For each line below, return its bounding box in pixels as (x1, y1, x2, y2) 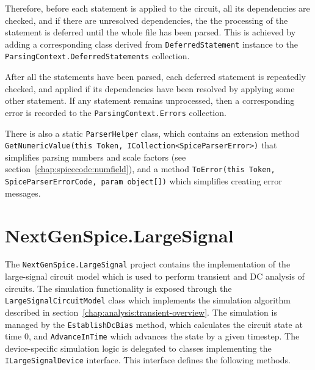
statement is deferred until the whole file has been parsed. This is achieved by (5, 26, 296, 38)
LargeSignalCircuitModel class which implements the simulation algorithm (5, 294, 291, 307)
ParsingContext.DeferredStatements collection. (5, 49, 190, 62)
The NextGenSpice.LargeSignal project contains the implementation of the (5, 258, 291, 270)
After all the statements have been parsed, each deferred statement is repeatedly (5, 70, 306, 83)
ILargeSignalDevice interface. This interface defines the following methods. (5, 354, 291, 366)
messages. (5, 186, 41, 199)
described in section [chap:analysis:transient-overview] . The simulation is (5, 305, 277, 318)
